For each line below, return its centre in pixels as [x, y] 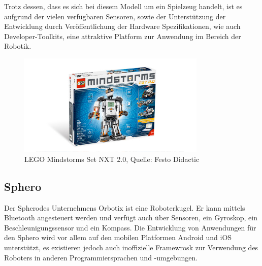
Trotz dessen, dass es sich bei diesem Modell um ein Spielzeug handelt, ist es [123, 6]
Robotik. [18, 46]
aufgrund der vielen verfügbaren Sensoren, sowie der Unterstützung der [115, 16]
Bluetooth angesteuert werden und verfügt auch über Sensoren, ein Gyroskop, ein [131, 218]
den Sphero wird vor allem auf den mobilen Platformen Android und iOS [118, 237]
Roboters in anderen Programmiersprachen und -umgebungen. [101, 257]
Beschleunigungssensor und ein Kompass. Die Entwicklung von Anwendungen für [130, 227]
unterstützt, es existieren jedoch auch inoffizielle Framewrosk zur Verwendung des [131, 247]
